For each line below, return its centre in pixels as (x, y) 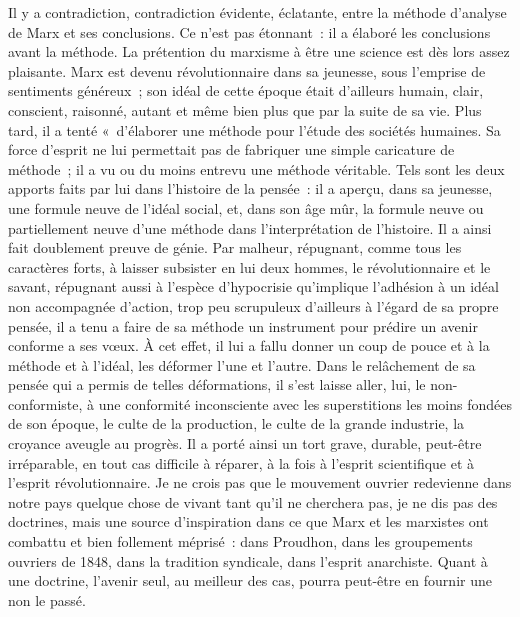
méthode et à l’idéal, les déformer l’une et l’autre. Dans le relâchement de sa (242, 364)
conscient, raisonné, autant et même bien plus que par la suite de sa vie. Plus (245, 109)
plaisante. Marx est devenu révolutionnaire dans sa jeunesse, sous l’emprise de (247, 70)
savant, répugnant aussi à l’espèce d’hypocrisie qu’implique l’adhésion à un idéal (253, 286)
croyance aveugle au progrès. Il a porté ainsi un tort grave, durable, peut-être (245, 443)
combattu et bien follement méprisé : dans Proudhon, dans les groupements (240, 541)
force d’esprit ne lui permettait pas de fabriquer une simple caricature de (231, 149)
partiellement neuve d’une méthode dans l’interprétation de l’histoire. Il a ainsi (250, 227)
